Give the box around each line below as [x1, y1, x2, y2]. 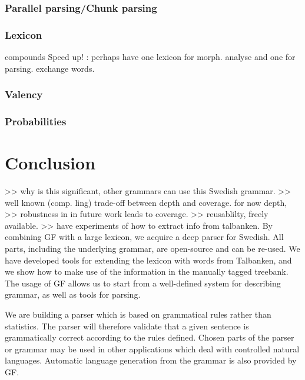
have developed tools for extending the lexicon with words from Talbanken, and [5, 254, 292, 266]
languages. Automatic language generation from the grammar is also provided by [5, 354, 297, 366]
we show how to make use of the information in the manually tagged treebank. [5, 265, 289, 278]
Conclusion [5, 151, 96, 175]
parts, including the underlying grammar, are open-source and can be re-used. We [5, 242, 300, 255]
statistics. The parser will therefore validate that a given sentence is [5, 319, 249, 332]
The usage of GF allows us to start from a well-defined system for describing [5, 276, 281, 289]
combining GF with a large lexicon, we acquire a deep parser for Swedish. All [5, 231, 284, 243]
